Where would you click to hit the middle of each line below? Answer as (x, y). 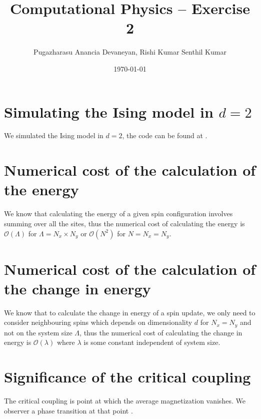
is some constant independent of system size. (152, 342)
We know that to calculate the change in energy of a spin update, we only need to (130, 312)
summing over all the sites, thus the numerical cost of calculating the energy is (124, 223)
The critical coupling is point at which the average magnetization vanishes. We (125, 401)
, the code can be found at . (165, 135)
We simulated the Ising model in (54, 135)
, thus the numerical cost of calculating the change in (161, 332)
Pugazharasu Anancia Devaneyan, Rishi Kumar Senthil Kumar (130, 52)
